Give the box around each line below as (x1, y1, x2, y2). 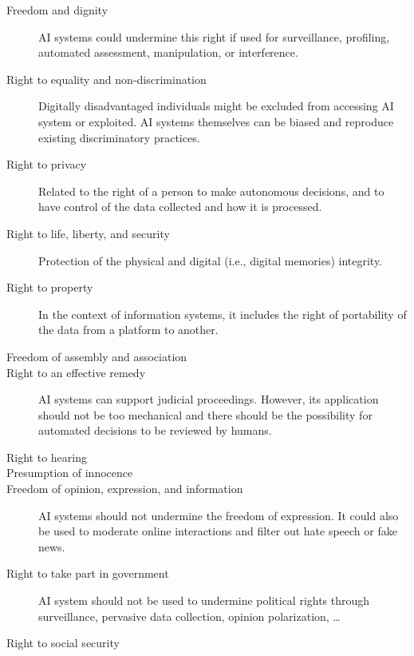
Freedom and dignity (6, 2, 108, 18)
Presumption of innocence (6, 464, 133, 481)
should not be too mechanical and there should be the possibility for (38, 406, 373, 423)
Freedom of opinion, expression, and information (6, 480, 243, 497)
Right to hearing (6, 448, 87, 465)
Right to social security (6, 634, 120, 651)
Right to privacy (6, 156, 87, 173)
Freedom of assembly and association (6, 348, 187, 364)
